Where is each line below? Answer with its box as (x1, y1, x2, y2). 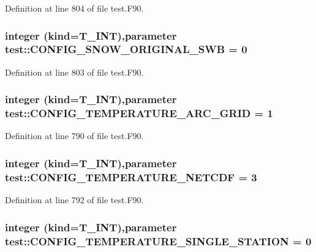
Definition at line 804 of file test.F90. (5, 2, 144, 14)
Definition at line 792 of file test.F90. (5, 193, 144, 206)
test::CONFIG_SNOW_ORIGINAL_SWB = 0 (5, 41, 247, 57)
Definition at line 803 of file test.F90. (5, 65, 144, 78)
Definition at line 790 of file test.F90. (5, 129, 144, 142)
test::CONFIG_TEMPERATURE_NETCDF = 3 (5, 169, 257, 184)
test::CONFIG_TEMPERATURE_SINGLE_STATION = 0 (5, 233, 312, 248)
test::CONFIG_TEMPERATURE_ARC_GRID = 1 (5, 106, 273, 121)
